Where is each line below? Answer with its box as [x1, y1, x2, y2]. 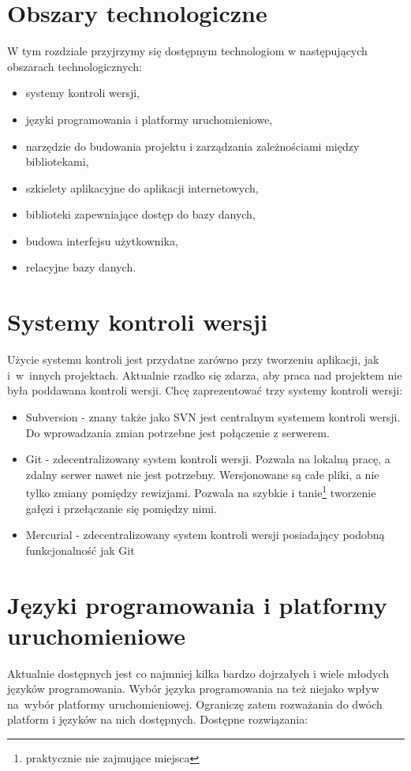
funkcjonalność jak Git [25, 541, 135, 558]
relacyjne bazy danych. [25, 259, 136, 275]
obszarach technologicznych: [7, 58, 142, 74]
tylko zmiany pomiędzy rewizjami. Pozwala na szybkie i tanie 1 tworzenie [25, 482, 376, 500]
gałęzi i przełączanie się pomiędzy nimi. [25, 500, 217, 516]
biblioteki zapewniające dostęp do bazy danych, [25, 206, 256, 223]
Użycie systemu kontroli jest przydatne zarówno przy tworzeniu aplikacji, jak [7, 351, 379, 368]
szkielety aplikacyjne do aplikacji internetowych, [25, 179, 259, 196]
